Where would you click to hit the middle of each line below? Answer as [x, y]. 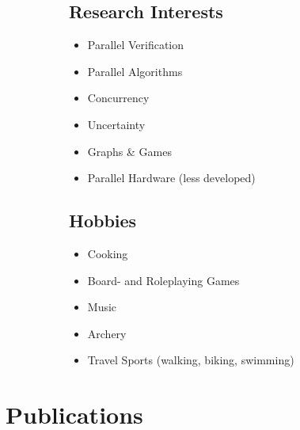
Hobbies [103, 221]
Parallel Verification [136, 45]
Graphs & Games [129, 151]
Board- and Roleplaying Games [163, 280]
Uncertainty [116, 124]
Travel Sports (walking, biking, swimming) [191, 360]
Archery [107, 333]
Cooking [108, 253]
